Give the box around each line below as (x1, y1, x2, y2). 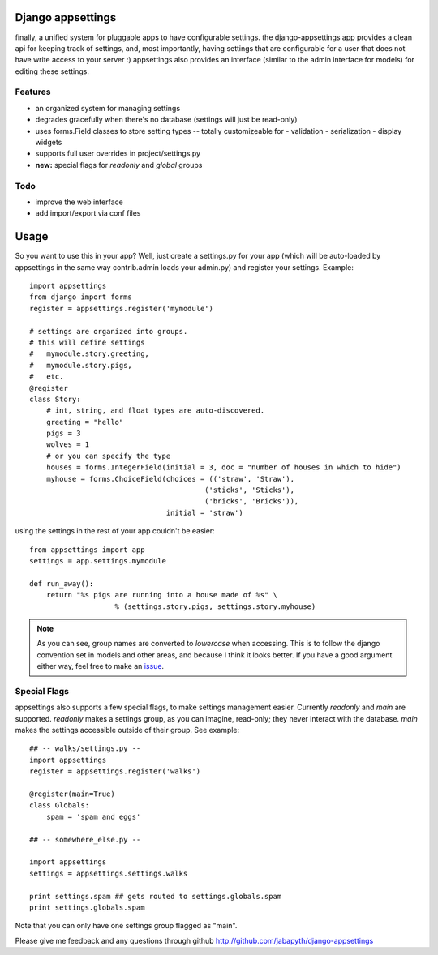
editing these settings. (15, 66, 89, 76)
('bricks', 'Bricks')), (204, 497, 299, 506)
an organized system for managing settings (35, 103, 181, 113)
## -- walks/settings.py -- (29, 744, 141, 753)
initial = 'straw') (165, 507, 243, 517)
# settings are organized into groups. (29, 327, 188, 336)
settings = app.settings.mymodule (29, 556, 166, 565)
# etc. (29, 372, 64, 381)
